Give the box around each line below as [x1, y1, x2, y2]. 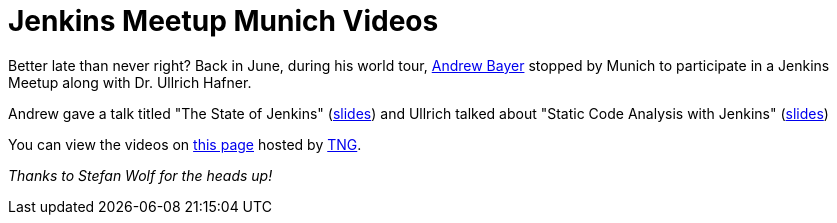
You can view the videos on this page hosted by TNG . [8, 135, 362, 153]
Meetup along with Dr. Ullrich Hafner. [8, 73, 252, 91]
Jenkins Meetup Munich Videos [8, 4, 439, 38]
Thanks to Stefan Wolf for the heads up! [8, 166, 273, 184]
